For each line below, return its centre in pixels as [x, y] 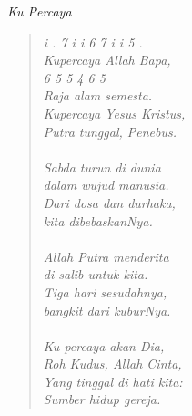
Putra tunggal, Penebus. [110, 131]
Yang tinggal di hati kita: [113, 381]
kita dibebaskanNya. [98, 220]
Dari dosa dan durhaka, [109, 202]
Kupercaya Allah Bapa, [107, 60]
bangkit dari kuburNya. [107, 310]
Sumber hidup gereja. [102, 399]
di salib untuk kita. [96, 274]
